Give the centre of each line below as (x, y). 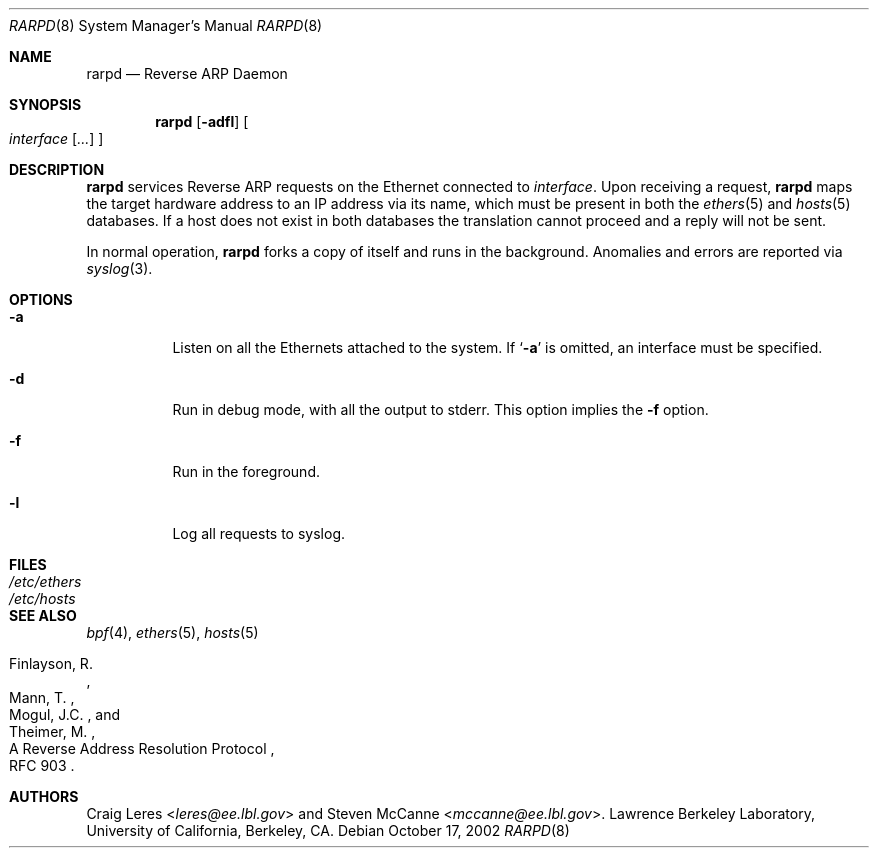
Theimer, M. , (52, 731)
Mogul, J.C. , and (65, 714)
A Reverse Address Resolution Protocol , (142, 748)
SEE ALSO (43, 615)
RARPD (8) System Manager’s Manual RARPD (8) (166, 25)
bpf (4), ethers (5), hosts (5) (172, 632)
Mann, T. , (42, 697)
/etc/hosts (42, 598)
